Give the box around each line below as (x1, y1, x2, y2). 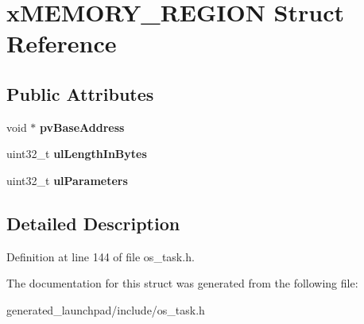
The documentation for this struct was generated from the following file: (6, 275, 358, 291)
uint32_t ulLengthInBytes (6, 145, 147, 162)
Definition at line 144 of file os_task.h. (6, 248, 195, 264)
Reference (6, 27, 117, 60)
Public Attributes (6, 81, 154, 106)
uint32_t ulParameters (6, 172, 128, 188)
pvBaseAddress (40, 118, 125, 135)
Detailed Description (6, 210, 180, 235)
